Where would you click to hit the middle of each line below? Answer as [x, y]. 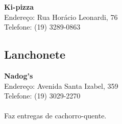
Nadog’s [19, 75]
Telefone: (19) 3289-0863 [42, 27]
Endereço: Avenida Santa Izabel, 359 [61, 85]
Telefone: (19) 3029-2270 [42, 96]
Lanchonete [35, 54]
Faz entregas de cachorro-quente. [55, 116]
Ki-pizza [19, 7]
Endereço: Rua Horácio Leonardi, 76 [61, 17]
